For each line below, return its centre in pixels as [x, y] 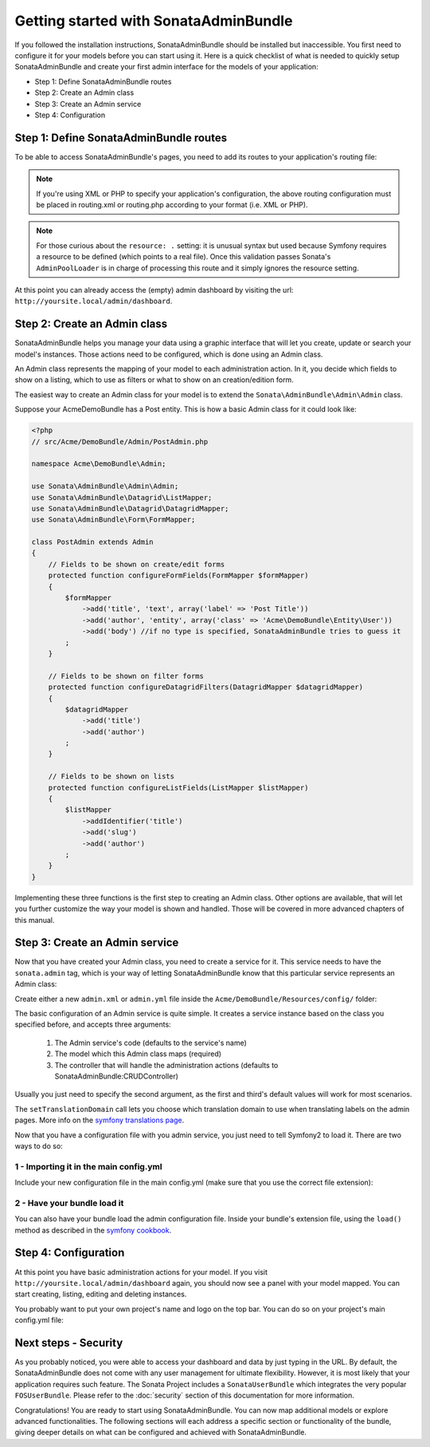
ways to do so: [39, 1145]
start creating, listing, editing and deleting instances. [101, 1294]
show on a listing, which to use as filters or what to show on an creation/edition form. [154, 380]
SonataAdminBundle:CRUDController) [117, 1076]
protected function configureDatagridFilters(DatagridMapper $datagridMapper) [206, 687]
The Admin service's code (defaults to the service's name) [150, 1043]
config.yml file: [39, 1320]
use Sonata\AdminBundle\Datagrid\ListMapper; [122, 497]
